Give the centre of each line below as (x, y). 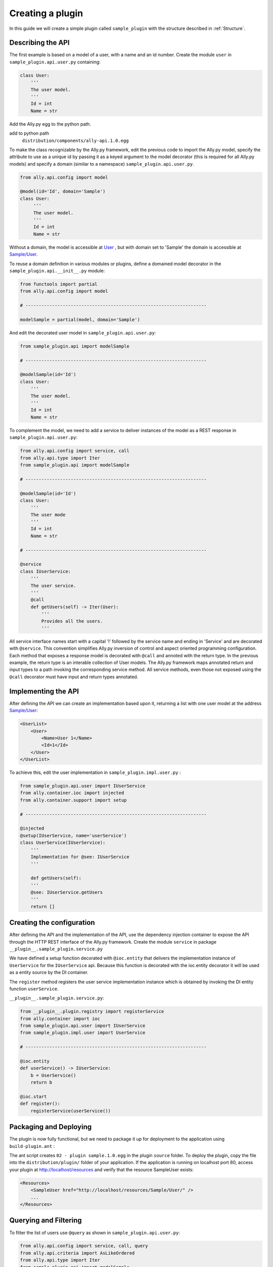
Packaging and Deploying (51, 1127)
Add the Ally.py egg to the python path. (50, 124)
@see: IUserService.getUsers (67, 892)
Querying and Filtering (45, 1221)
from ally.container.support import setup (73, 800)
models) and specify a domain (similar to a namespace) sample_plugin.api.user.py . (102, 164)
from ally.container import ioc (60, 1018)
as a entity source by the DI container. (49, 973)
